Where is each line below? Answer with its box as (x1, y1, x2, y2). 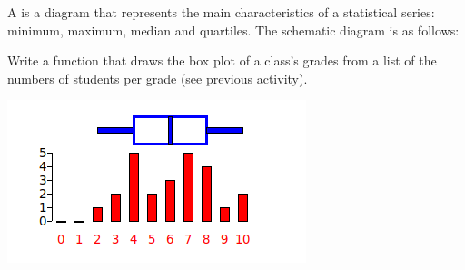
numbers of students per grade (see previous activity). (7, 68, 308, 87)
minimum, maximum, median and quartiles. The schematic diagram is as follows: (7, 20, 460, 39)
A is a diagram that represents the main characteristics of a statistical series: (7, 3, 435, 21)
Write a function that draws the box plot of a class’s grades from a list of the (7, 51, 437, 70)
